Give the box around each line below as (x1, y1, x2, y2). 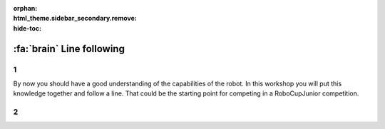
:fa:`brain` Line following (13, 43, 125, 55)
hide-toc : (13, 24, 42, 32)
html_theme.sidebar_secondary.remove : (13, 14, 137, 23)
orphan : (13, 4, 38, 12)
